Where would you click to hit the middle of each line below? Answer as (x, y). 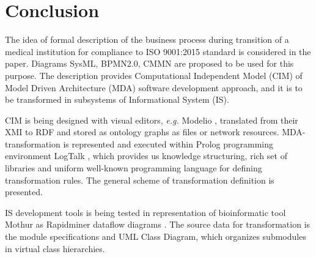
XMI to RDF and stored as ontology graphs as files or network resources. (142, 132)
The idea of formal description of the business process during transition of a (147, 39)
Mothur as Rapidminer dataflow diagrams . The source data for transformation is (158, 224)
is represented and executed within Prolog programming (168, 143)
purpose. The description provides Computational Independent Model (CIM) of (154, 75)
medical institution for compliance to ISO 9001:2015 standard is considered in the (158, 51)
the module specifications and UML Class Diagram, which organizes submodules (156, 237)
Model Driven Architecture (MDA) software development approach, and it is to (154, 87)
